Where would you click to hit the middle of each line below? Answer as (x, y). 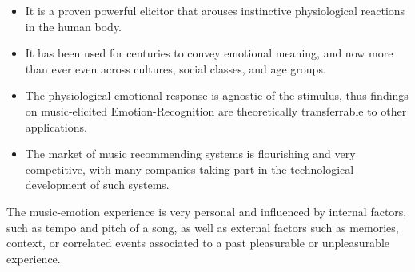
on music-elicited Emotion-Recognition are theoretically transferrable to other (216, 110)
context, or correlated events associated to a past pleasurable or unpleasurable (198, 243)
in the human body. (74, 26)
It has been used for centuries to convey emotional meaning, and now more (209, 53)
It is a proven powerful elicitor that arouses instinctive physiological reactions (215, 10)
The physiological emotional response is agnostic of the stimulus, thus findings (217, 95)
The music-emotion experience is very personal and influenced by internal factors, (207, 211)
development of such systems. (97, 185)
